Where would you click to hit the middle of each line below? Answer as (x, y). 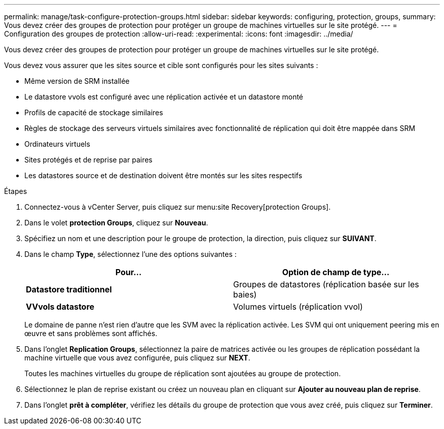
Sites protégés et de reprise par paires (88, 160)
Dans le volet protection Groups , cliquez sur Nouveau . (116, 223)
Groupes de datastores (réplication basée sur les (326, 284)
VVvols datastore (60, 307)
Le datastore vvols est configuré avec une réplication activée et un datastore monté (164, 97)
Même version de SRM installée (77, 81)
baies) (245, 294)
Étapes (16, 191)
